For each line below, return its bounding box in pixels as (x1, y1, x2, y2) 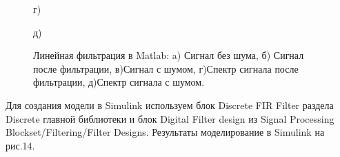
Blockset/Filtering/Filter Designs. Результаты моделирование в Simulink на (6, 125, 325, 139)
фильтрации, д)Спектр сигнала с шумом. (33, 75, 205, 89)
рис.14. (6, 138, 35, 152)
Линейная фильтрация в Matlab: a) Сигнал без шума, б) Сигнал (33, 48, 304, 62)
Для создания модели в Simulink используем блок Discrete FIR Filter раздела (6, 97, 334, 112)
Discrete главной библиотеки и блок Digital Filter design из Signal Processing (6, 111, 334, 125)
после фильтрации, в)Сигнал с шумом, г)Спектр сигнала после (33, 61, 299, 75)
